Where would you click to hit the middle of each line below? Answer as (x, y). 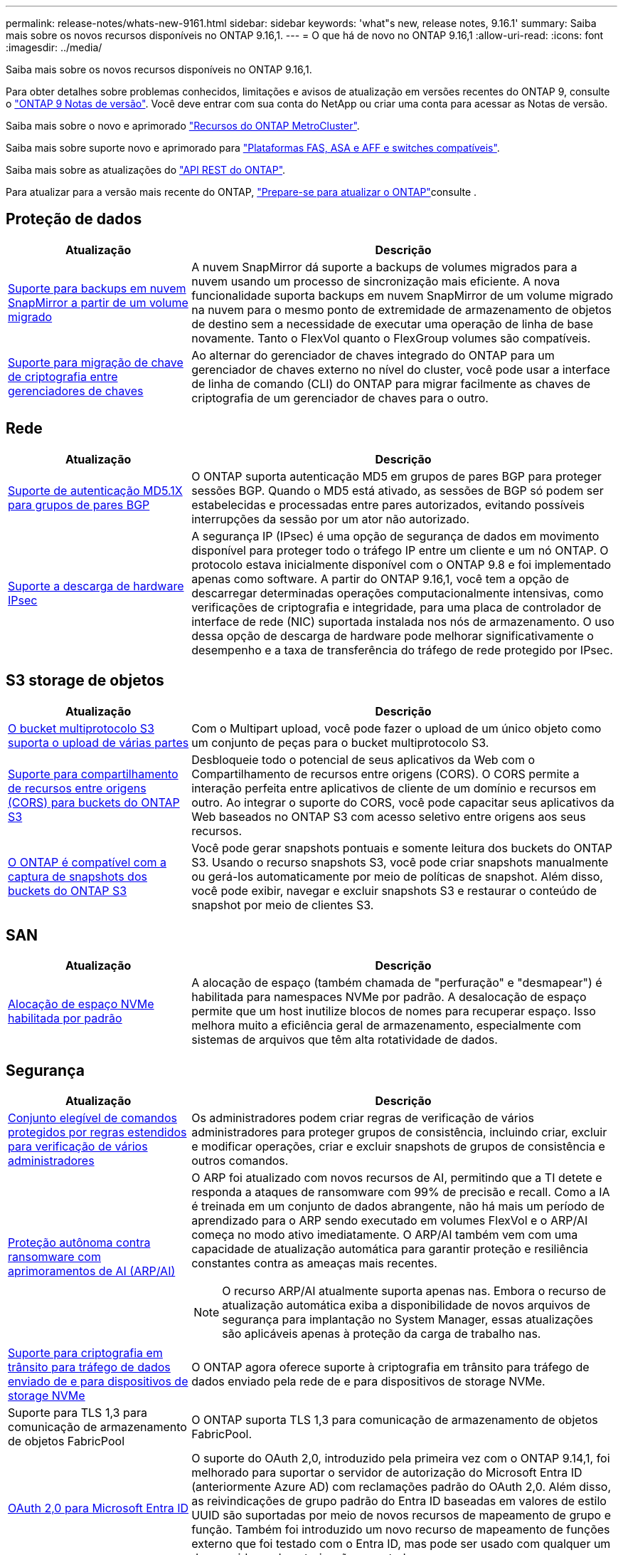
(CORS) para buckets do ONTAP (94, 802)
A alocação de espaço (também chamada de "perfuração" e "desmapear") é (397, 983)
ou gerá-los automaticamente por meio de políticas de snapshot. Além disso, (397, 876)
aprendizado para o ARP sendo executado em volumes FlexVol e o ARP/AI (390, 1221)
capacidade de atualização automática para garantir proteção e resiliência (390, 1249)
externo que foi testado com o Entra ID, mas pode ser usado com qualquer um (401, 1544)
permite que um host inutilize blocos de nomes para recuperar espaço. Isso (394, 1011)
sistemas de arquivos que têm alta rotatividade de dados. (345, 1040)
